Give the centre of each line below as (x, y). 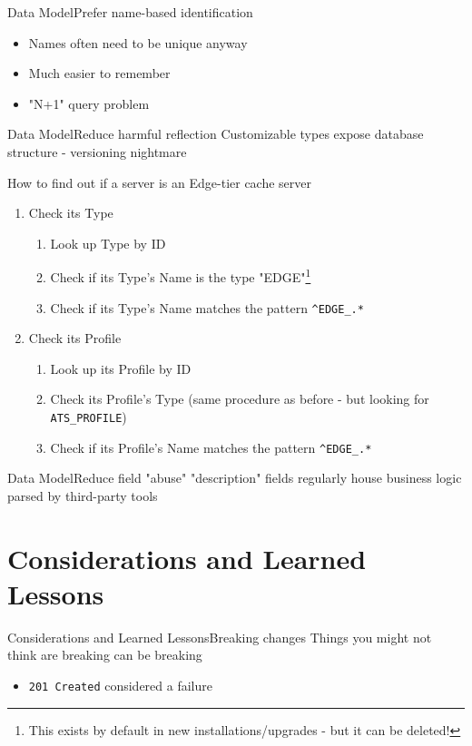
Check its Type (71, 213)
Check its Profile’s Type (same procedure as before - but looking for (240, 399)
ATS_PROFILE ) (88, 417)
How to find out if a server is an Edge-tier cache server (160, 182)
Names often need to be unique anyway (138, 42)
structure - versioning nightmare (97, 151)
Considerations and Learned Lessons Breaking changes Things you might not (220, 637)
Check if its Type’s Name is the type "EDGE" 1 (181, 275)
